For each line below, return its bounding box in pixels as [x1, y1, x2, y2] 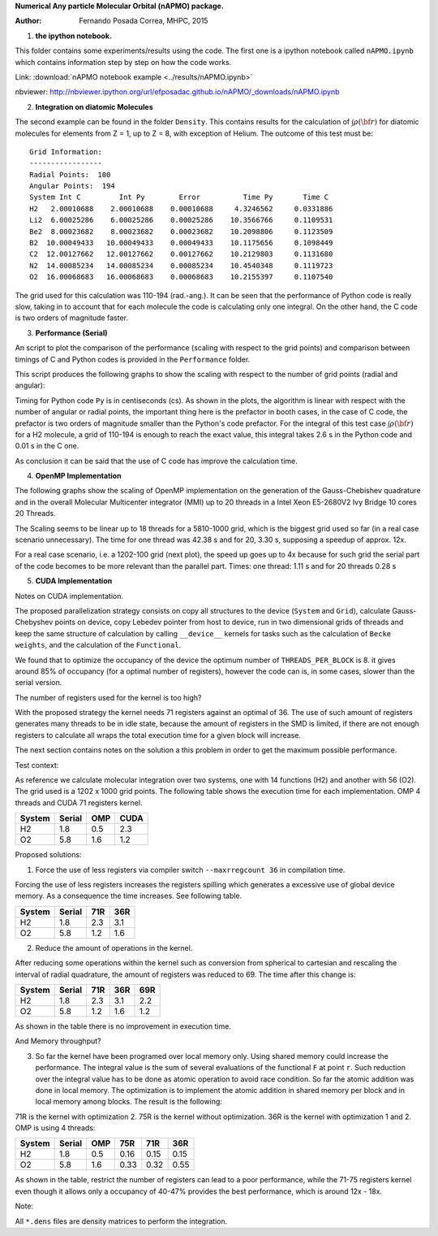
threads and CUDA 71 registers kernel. [15, 797, 143, 808]
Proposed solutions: [15, 850, 82, 860]
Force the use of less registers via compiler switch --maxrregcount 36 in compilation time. [35, 865, 346, 874]
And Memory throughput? [15, 1036, 101, 1046]
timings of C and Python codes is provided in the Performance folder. [15, 354, 251, 364]
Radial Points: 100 [29, 170, 111, 179]
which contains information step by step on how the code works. [15, 57, 232, 67]
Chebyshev [15, 618, 54, 627]
